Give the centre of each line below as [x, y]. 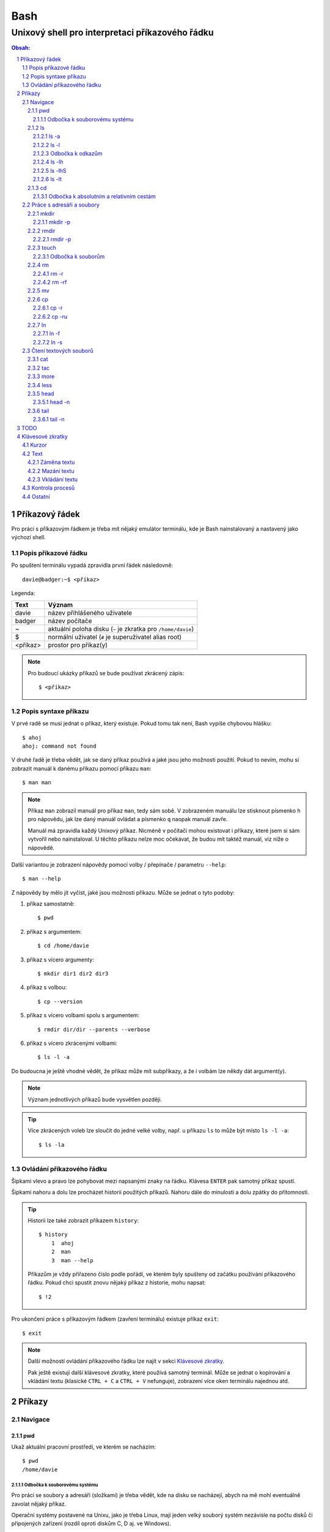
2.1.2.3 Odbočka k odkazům [68, 154]
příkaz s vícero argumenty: [60, 960]
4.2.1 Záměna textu [51, 462]
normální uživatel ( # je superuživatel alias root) [115, 637]
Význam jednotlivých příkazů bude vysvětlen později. [95, 1099]
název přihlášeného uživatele [90, 613]
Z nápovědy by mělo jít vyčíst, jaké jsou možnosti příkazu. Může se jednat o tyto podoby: [123, 892]
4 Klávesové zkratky [42, 436]
